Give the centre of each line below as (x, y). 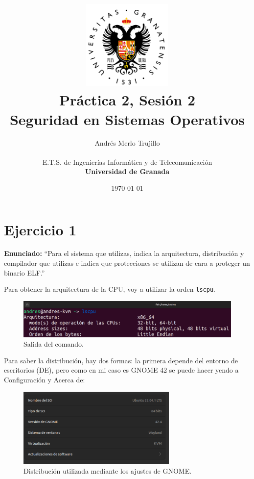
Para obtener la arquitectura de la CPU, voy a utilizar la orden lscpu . (110, 289)
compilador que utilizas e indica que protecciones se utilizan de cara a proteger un (127, 263)
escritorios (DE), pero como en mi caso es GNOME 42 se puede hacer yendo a (121, 370)
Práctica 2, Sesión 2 (127, 100)
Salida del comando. (54, 344)
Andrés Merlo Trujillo (127, 142)
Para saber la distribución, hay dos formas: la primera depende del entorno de (121, 360)
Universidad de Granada (127, 171)
